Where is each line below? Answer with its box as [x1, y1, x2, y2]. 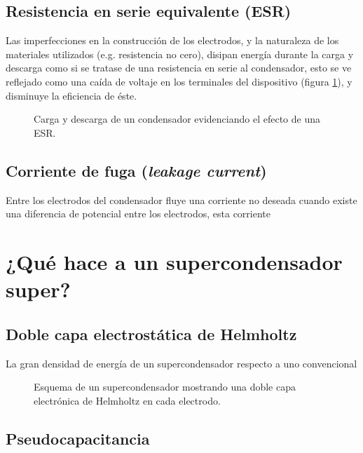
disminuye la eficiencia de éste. [6, 88, 137, 102]
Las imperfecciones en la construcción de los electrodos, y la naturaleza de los [6, 33, 339, 48]
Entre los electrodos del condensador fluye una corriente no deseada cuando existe [6, 192, 357, 207]
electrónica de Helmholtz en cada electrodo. [34, 393, 221, 407]
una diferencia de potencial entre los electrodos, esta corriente [6, 206, 271, 221]
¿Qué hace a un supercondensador [6, 247, 343, 276]
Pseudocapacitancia [6, 427, 150, 449]
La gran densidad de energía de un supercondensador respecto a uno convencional [6, 356, 357, 370]
